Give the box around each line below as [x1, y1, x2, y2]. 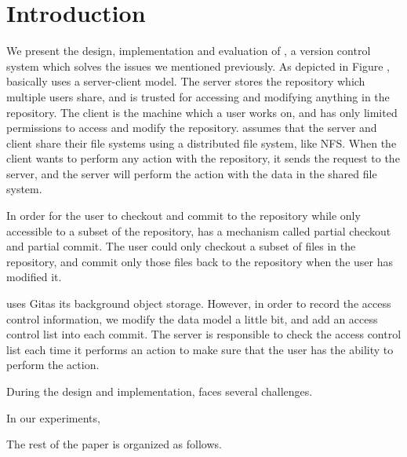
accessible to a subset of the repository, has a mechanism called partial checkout [6, 222, 391, 239]
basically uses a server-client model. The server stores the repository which [6, 73, 365, 90]
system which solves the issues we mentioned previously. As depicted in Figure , [6, 57, 390, 74]
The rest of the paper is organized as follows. [6, 436, 222, 452]
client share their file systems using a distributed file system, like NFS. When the [6, 134, 397, 151]
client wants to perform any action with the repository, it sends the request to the [6, 150, 400, 166]
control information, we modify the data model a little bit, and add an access [6, 310, 378, 327]
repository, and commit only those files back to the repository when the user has [6, 253, 393, 269]
